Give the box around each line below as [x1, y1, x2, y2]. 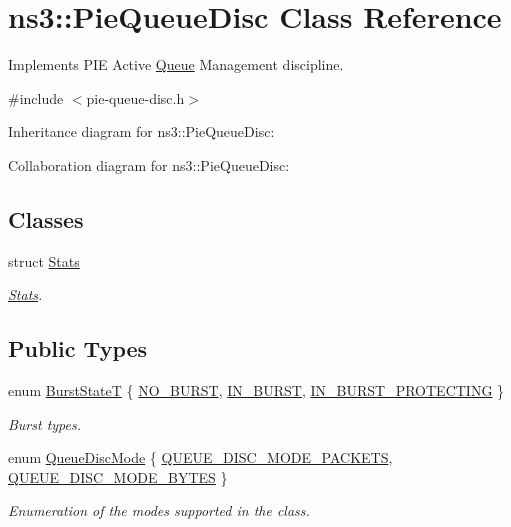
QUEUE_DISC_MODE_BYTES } [8, 466, 228, 487]
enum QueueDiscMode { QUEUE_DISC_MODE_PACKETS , [8, 447, 393, 468]
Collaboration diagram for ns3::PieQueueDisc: [8, 154, 290, 175]
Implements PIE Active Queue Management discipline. [8, 54, 344, 75]
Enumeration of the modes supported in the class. [8, 500, 310, 521]
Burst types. [8, 413, 82, 434]
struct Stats [8, 250, 80, 271]
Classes [8, 203, 84, 234]
